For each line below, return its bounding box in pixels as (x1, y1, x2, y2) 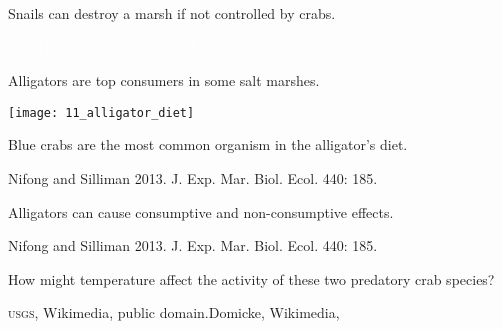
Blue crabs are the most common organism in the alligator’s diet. (8, 134, 408, 155)
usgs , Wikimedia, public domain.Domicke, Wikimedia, (8, 302, 340, 323)
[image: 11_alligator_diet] (8, 105, 195, 120)
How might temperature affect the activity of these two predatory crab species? (8, 268, 495, 289)
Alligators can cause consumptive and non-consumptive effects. (8, 201, 394, 222)
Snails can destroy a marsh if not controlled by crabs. (8, 3, 336, 23)
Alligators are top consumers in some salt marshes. (8, 70, 320, 91)
